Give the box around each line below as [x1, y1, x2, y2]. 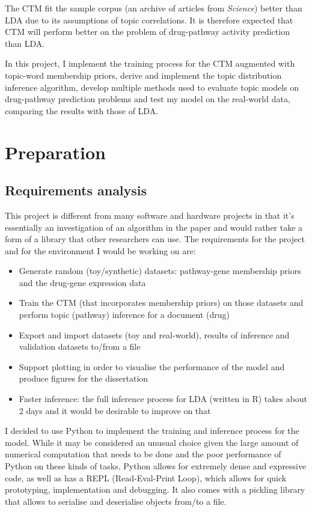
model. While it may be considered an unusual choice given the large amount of [5, 436, 299, 448]
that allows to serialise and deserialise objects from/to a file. [5, 495, 227, 507]
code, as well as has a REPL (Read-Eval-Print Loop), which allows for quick [5, 471, 287, 484]
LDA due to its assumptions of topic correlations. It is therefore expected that [5, 13, 293, 26]
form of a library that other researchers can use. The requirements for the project [5, 233, 305, 245]
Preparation [5, 139, 106, 164]
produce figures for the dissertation [19, 372, 148, 385]
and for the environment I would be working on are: [5, 244, 196, 257]
